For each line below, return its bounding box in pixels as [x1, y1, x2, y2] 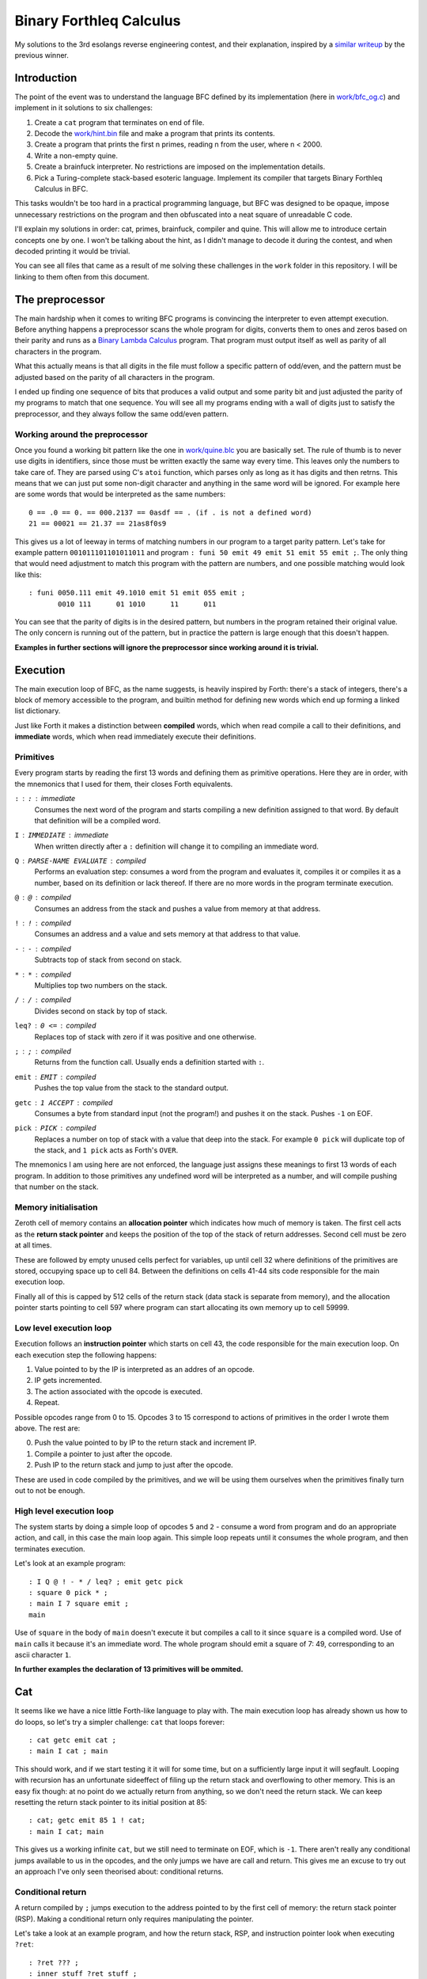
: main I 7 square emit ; [28, 1599, 130, 1609]
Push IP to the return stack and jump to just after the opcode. [34, 1461, 233, 1470]
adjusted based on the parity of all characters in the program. [14, 372, 215, 382]
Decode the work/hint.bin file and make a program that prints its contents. [34, 129, 276, 139]
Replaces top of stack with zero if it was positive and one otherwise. [34, 1031, 257, 1041]
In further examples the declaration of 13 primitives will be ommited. [14, 1665, 244, 1674]
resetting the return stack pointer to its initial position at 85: [14, 1798, 207, 1807]
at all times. [14, 1240, 52, 1250]
